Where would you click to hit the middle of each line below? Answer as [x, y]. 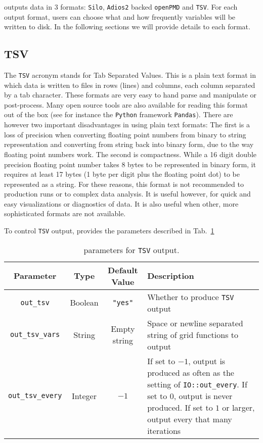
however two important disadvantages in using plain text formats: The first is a [127, 125]
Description [171, 276]
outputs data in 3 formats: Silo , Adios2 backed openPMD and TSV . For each [121, 7]
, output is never [203, 396]
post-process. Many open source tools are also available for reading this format [126, 104]
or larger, [238, 407]
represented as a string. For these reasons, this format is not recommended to [124, 184]
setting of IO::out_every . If [197, 384]
